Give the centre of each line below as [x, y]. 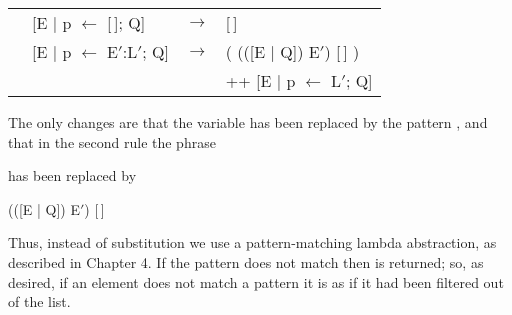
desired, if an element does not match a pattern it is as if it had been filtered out [256, 281]
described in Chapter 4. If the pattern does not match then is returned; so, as [246, 261]
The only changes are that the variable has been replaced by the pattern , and [248, 122]
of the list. [39, 301]
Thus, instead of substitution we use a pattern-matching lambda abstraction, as [252, 242]
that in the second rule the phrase [112, 141]
